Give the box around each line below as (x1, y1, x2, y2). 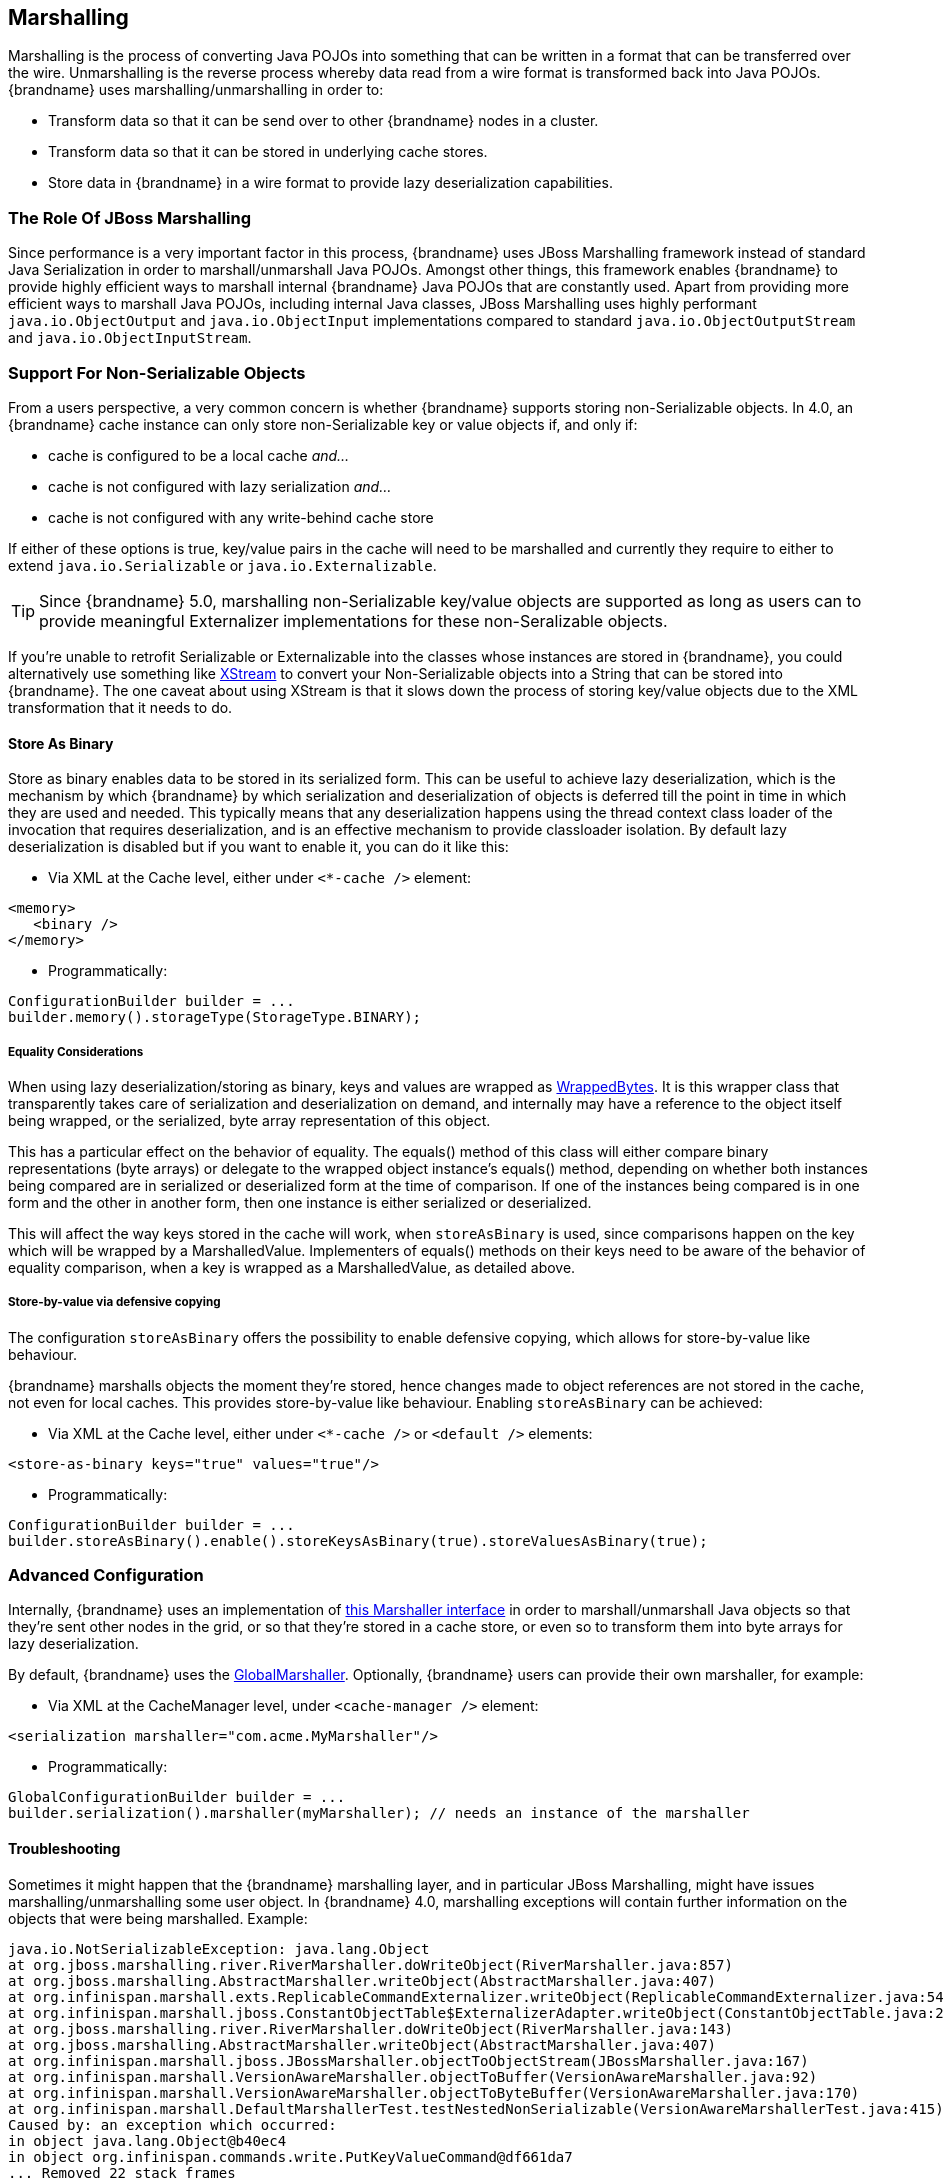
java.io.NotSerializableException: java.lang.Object (8, 1940, 430, 1957)
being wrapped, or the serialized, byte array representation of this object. (8, 1111, 491, 1129)
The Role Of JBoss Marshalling (8, 207, 252, 228)
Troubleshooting (8, 1840, 121, 1858)
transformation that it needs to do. (8, 698, 233, 716)
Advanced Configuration (8, 1565, 204, 1586)
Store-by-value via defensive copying (8, 1295, 221, 1310)
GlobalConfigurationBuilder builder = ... (8, 1789, 346, 1806)
